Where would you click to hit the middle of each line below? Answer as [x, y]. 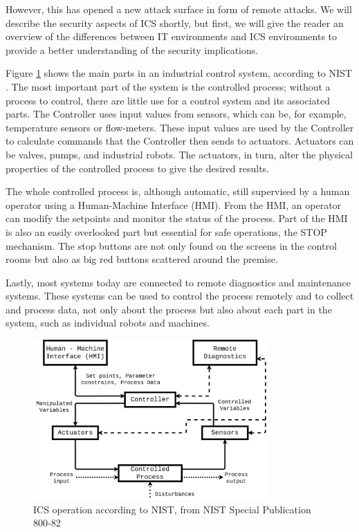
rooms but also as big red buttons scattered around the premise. [142, 259]
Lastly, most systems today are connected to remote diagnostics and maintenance [178, 282]
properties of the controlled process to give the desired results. [138, 168]
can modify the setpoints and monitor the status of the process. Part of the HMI [177, 218]
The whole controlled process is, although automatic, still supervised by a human [178, 191]
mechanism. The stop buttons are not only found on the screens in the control [171, 245]
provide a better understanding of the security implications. [132, 49]
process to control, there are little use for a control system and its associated [168, 100]
